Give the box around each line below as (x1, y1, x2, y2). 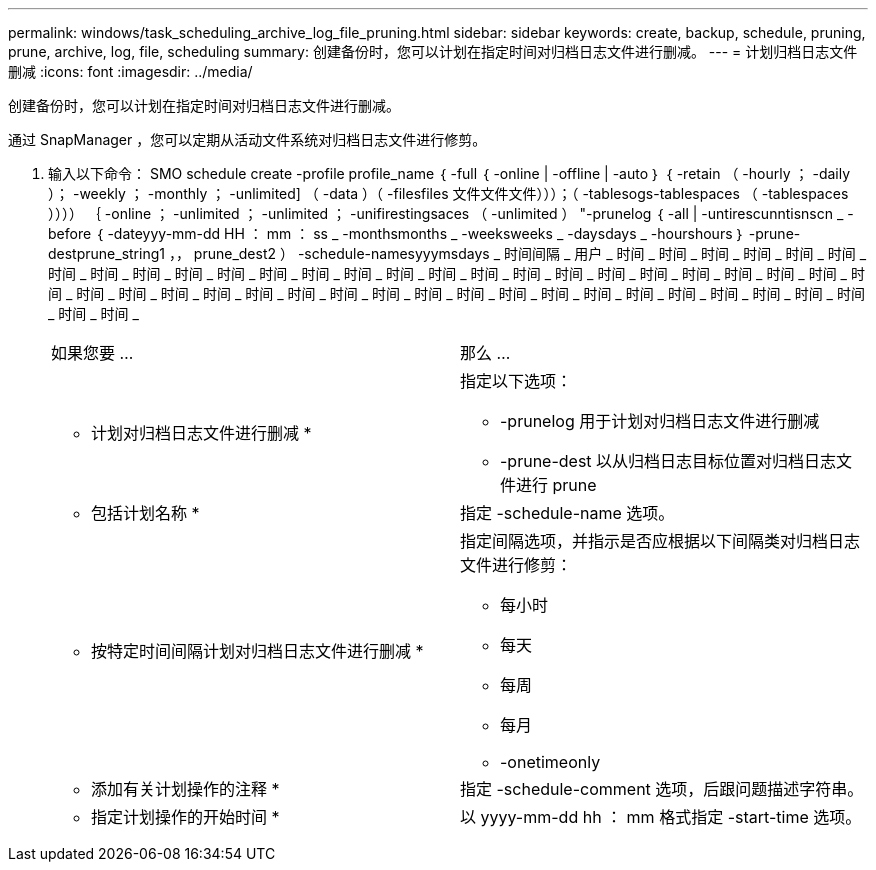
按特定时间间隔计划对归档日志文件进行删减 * (91, 641, 424, 661)
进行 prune (516, 475, 597, 495)
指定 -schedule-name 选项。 (460, 503, 675, 523)
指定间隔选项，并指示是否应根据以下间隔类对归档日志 (460, 531, 861, 551)
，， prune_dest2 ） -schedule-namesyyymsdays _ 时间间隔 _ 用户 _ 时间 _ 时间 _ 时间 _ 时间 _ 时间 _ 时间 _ (168, 245, 867, 262)
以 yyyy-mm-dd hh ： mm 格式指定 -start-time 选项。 (460, 807, 862, 827)
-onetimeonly (500, 752, 601, 772)
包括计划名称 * (91, 503, 200, 523)
